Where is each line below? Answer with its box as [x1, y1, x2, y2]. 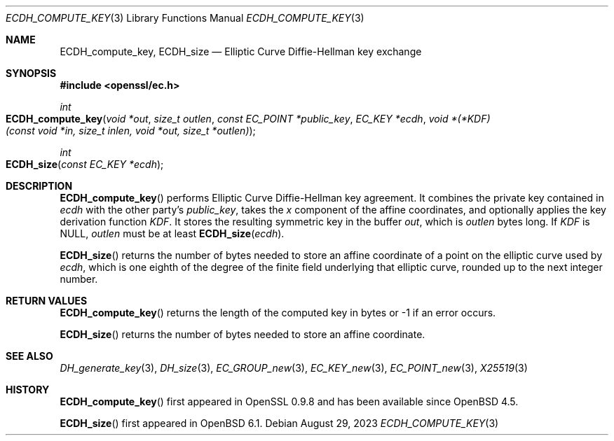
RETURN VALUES [6, 295, 88, 307]
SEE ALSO [6, 350, 53, 362]
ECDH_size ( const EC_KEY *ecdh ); [6, 158, 164, 170]
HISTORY [6, 384, 50, 395]
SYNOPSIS [6, 67, 57, 79]
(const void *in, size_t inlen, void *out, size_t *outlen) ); [6, 125, 256, 136]
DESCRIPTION [6, 180, 73, 192]
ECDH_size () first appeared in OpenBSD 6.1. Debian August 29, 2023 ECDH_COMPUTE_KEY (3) [60, 417, 499, 429]
